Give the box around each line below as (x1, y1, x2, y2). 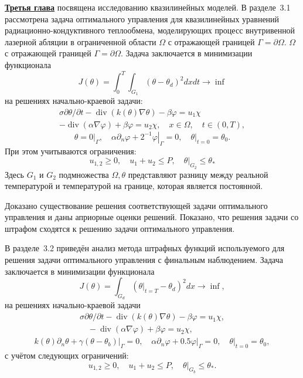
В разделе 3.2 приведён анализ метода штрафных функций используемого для (5, 242, 285, 254)
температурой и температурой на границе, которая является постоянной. (5, 180, 263, 192)
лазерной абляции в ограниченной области (5, 35, 156, 48)
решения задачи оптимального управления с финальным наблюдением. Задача (5, 254, 284, 266)
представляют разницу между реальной (128, 168, 268, 180)
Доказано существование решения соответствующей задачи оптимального (5, 199, 268, 211)
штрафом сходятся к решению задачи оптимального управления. (5, 222, 235, 234)
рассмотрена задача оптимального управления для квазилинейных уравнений (5, 12, 280, 25)
